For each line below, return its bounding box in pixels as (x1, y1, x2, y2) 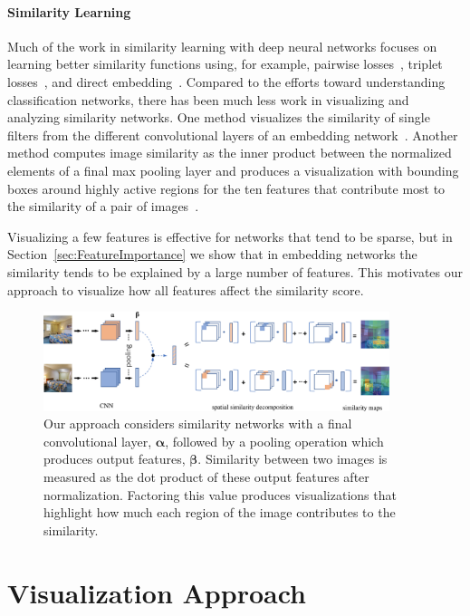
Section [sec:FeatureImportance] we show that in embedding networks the (7, 245, 417, 264)
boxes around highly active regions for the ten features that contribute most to (7, 178, 446, 197)
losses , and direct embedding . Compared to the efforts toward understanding (7, 72, 446, 91)
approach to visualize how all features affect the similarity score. (7, 280, 364, 299)
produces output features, (43, 449, 186, 468)
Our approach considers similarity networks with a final (43, 414, 352, 433)
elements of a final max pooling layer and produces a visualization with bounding (7, 160, 459, 179)
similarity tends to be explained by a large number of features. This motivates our (7, 262, 464, 281)
